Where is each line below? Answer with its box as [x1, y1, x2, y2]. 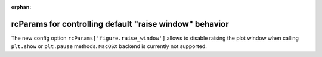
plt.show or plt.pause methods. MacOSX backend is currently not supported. [11, 43, 207, 50]
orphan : [11, 4, 32, 10]
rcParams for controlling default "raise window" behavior [11, 18, 229, 29]
